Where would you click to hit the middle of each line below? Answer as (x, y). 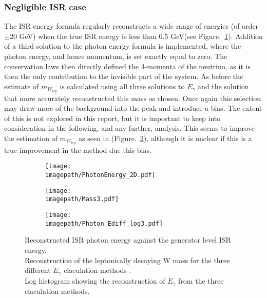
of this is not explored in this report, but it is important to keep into (112, 118)
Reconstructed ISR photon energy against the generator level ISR (128, 240)
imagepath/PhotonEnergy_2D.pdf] (100, 175)
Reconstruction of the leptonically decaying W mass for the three (127, 260)
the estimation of (31, 138)
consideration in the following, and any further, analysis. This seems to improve (129, 128)
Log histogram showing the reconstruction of (95, 280)
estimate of (22, 86)
